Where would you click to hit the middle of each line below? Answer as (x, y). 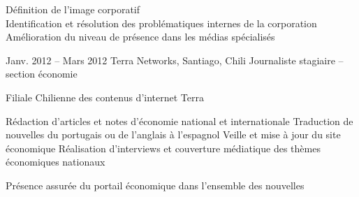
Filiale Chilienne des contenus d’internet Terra (105, 97)
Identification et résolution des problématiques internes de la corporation (161, 23)
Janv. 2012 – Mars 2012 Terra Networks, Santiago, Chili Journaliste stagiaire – (175, 60)
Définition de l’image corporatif (73, 9)
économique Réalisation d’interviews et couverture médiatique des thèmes (163, 148)
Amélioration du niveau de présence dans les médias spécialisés (140, 37)
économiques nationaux (56, 162)
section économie (42, 74)
